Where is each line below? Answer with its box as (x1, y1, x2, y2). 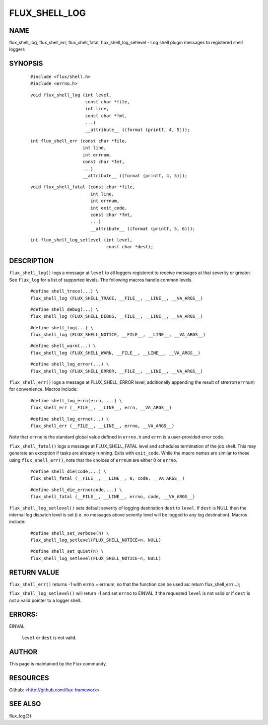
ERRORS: (9, 610, 38, 619)
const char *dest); (106, 244, 154, 250)
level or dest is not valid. (21, 635, 77, 641)
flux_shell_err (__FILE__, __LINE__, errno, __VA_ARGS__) (30, 423, 175, 429)
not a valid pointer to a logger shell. (9, 597, 81, 603)
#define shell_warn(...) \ (30, 343, 96, 349)
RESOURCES (9, 673, 49, 682)
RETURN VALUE (9, 568, 60, 577)
